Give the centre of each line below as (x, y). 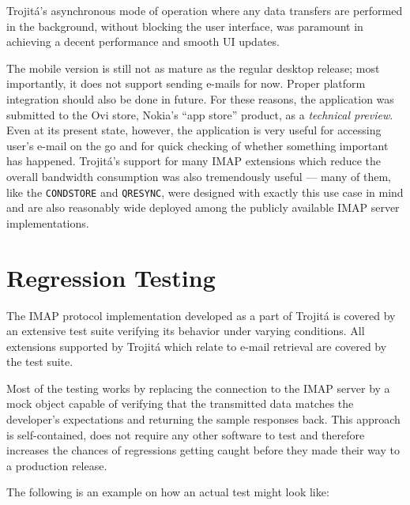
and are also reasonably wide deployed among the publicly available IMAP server (203, 207)
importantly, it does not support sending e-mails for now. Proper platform (186, 83)
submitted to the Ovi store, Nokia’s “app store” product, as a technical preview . (200, 114)
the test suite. (40, 362)
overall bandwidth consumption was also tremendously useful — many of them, (199, 176)
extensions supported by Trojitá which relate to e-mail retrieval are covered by (197, 346)
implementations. (48, 222)
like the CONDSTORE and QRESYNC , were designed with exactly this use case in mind (205, 192)
